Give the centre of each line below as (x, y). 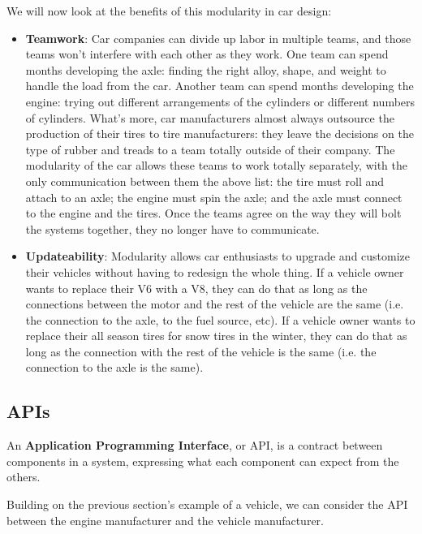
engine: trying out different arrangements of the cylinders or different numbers (220, 101)
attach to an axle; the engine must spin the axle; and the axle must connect (214, 197)
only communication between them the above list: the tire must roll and (205, 181)
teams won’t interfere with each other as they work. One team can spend (207, 54)
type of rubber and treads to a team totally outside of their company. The (210, 149)
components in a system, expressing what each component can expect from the (203, 461)
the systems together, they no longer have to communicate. (172, 228)
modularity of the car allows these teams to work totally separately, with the (217, 165)
